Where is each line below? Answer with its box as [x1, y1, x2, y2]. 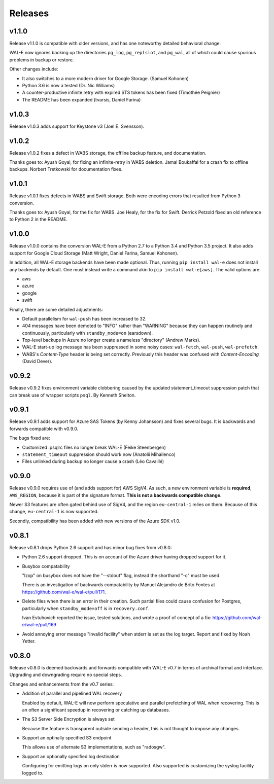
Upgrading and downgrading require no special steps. [9, 672, 122, 678]
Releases [9, 8, 49, 19]
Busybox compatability [22, 563, 71, 569]
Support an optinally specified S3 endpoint [22, 735, 112, 741]
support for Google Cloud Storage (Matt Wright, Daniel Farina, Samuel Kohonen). [9, 250, 179, 256]
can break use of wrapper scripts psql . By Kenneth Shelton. [9, 392, 136, 398]
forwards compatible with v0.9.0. [9, 425, 79, 432]
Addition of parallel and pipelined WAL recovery [22, 690, 122, 697]
